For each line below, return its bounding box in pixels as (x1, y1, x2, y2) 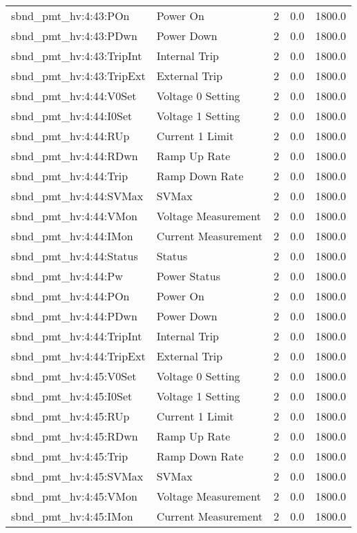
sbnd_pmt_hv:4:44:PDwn (11, 308, 137, 324)
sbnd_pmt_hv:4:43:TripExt (11, 68, 146, 84)
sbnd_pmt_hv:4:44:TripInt (11, 328, 142, 344)
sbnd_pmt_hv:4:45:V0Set (11, 368, 137, 384)
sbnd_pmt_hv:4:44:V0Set (11, 88, 137, 104)
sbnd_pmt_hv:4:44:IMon (11, 228, 133, 244)
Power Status (156, 268, 220, 284)
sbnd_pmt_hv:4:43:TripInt (11, 48, 142, 64)
